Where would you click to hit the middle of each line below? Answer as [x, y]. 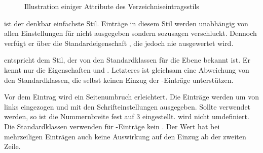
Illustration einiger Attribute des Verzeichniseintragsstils [112, 6]
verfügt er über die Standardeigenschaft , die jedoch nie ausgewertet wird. [119, 43]
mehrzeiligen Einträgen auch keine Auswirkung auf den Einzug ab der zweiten [125, 136]
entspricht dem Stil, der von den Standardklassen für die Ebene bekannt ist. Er [127, 60]
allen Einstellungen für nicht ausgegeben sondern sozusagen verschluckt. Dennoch [130, 33]
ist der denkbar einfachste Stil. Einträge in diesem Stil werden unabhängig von [126, 23]
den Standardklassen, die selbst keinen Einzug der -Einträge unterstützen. [119, 80]
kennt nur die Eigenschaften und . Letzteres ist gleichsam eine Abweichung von [127, 69]
